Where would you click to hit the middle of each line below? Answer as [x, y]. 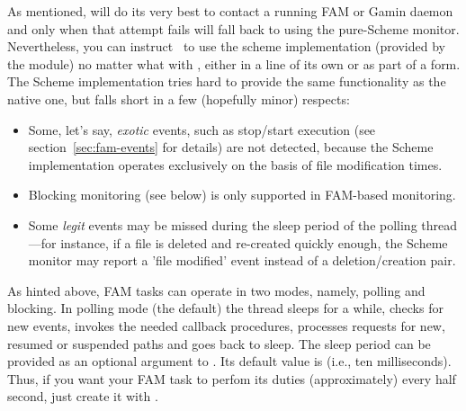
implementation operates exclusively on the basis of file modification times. [235, 164]
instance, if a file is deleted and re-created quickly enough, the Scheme [254, 242]
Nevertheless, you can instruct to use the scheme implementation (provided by [226, 46]
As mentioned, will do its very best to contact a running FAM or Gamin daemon [230, 11]
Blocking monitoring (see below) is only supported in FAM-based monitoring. [242, 195]
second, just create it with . [83, 396]
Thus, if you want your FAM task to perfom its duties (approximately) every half [232, 378]
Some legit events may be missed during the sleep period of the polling [223, 224]
